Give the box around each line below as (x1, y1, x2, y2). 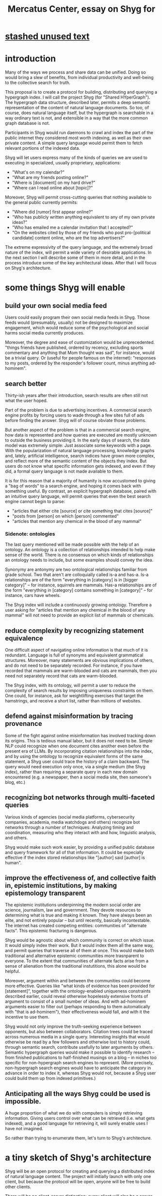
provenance (5, 719, 42, 728)
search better (5, 379, 47, 388)
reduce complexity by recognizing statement (5, 626, 144, 635)
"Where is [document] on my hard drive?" (12, 179, 96, 186)
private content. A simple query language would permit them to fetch (5, 140, 143, 146)
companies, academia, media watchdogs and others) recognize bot (5, 819, 140, 825)
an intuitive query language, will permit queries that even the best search (5, 493, 151, 499)
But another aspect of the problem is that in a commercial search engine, (5, 427, 151, 433)
